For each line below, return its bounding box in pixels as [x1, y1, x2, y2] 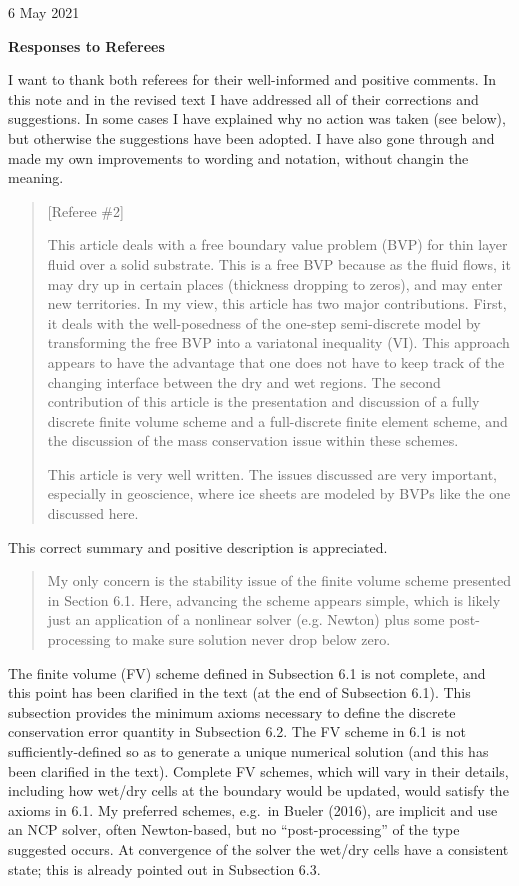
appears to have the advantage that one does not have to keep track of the [47, 351, 505, 372]
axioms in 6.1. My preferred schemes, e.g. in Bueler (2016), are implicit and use [8, 799, 498, 820]
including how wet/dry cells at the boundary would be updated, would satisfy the [8, 780, 509, 801]
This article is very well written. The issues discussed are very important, [47, 463, 497, 484]
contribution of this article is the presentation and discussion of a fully [47, 391, 480, 412]
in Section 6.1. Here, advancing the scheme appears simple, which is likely [47, 589, 501, 610]
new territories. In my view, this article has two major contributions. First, [47, 293, 507, 314]
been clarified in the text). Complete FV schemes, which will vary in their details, [8, 760, 509, 781]
